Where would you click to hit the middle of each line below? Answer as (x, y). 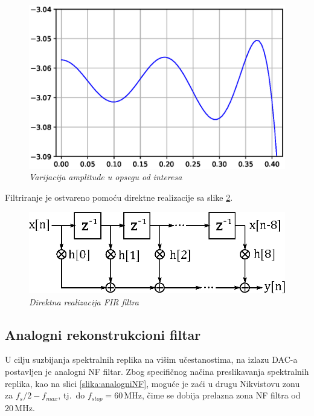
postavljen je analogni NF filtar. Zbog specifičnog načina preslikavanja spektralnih (157, 371)
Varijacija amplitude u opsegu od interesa (106, 177)
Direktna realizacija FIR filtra (84, 301)
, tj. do (72, 395)
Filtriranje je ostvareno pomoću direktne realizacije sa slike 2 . (119, 197)
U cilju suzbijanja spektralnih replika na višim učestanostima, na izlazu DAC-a (151, 359)
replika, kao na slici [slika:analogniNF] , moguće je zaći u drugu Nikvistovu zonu (152, 383)
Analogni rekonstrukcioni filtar (103, 334)
